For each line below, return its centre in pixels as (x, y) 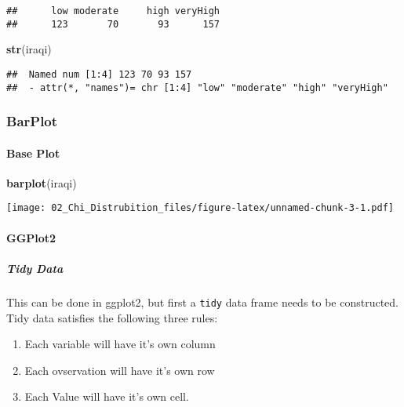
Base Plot (33, 153)
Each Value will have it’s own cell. (107, 396)
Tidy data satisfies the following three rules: (112, 317)
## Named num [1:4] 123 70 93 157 (99, 74)
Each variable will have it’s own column (120, 344)
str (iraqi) (29, 49)
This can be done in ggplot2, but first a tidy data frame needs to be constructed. (203, 302)
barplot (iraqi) (42, 182)
